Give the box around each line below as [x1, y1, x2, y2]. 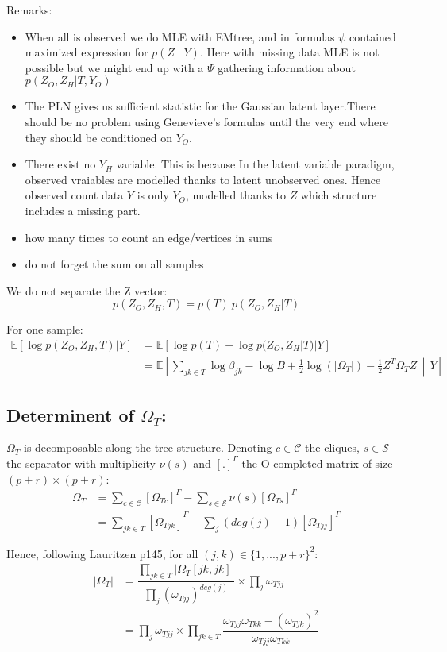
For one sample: [6, 321, 83, 338]
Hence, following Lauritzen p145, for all [6, 545, 198, 561]
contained [349, 28, 396, 44]
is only [137, 187, 169, 203]
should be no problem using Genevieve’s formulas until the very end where [25, 113, 388, 129]
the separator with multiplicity [6, 454, 156, 471]
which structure [300, 187, 377, 203]
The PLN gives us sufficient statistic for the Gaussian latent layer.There [25, 98, 376, 114]
